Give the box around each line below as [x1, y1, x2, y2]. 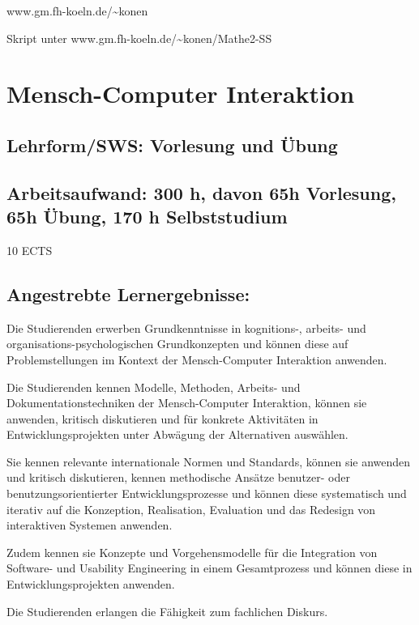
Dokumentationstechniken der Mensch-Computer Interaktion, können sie [6, 394, 367, 411]
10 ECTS [6, 241, 53, 258]
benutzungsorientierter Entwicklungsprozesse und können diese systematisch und [6, 485, 407, 502]
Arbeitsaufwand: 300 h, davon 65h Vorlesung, [6, 180, 396, 205]
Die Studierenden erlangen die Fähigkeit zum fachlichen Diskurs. [6, 602, 328, 619]
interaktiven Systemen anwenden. [6, 517, 173, 534]
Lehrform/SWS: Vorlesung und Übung [6, 132, 338, 157]
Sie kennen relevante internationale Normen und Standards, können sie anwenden [6, 453, 411, 470]
